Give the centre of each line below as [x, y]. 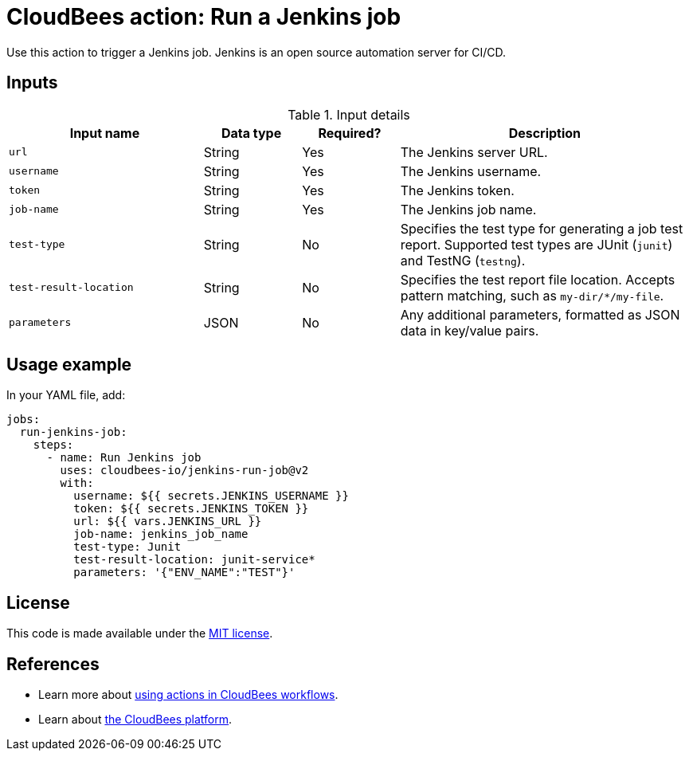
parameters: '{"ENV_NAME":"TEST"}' [184, 573]
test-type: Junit [127, 547]
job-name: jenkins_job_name [161, 534]
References [53, 664]
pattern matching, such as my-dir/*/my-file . [532, 295]
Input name [105, 133]
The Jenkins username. [471, 171]
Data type [251, 133]
